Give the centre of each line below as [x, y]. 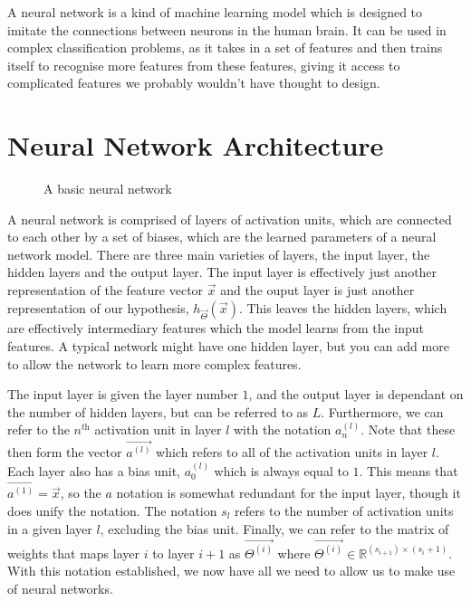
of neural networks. [60, 589]
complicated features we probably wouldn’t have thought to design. [194, 83]
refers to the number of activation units [344, 511]
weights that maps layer [74, 553]
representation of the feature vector [106, 290]
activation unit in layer [158, 429]
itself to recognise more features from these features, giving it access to [204, 65]
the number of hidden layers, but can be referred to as [158, 411]
